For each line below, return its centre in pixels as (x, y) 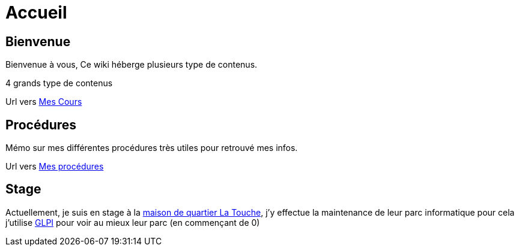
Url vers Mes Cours (44, 102)
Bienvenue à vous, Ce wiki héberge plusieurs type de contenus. (132, 65)
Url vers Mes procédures (55, 167)
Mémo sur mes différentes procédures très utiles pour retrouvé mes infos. (152, 148)
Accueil (36, 13)
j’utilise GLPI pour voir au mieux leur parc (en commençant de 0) (133, 222)
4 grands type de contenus (59, 83)
